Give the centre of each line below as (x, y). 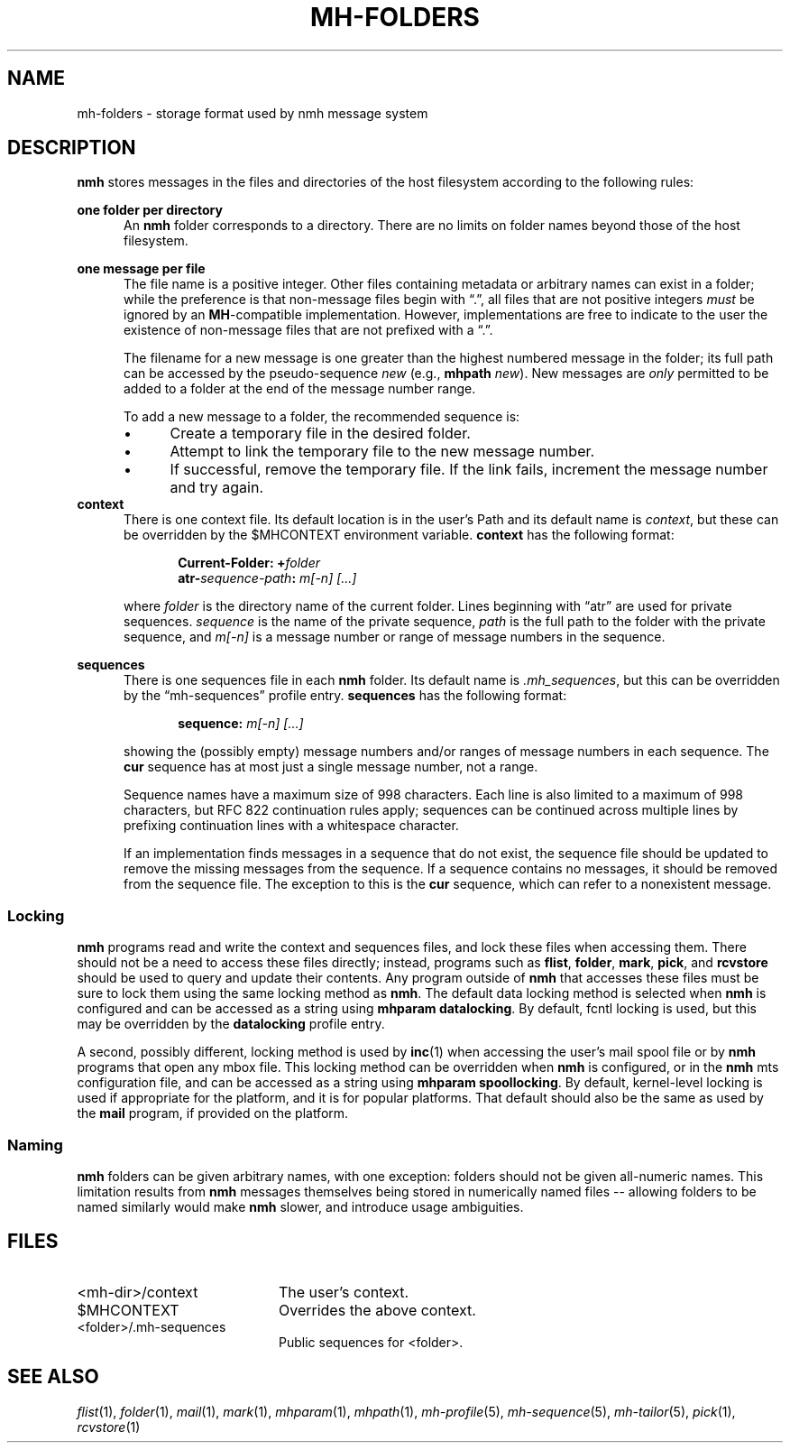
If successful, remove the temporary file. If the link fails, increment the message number (469, 470)
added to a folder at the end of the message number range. (300, 389)
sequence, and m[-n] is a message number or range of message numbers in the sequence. (395, 637)
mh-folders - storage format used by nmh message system (253, 113)
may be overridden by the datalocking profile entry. (231, 1024)
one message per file (141, 269)
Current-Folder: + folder (249, 563)
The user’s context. (344, 1292)
